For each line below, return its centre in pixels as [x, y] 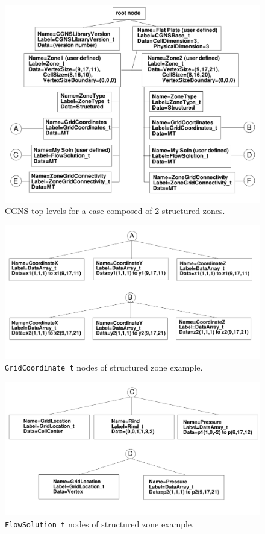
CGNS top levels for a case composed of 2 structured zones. [115, 211]
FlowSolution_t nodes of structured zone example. [99, 523]
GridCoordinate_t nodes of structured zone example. [104, 367]
